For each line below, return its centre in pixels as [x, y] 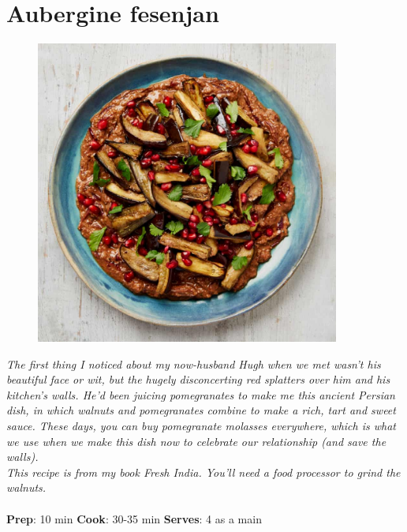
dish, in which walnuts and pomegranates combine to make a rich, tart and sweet [201, 410]
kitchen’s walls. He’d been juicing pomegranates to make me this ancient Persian [201, 394]
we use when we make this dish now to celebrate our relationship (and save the [196, 441]
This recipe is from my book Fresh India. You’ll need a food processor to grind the [203, 472]
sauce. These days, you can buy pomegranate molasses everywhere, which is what [202, 426]
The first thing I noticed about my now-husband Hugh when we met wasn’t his [194, 363]
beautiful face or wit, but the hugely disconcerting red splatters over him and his [198, 379]
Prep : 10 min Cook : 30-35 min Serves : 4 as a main [134, 518]
